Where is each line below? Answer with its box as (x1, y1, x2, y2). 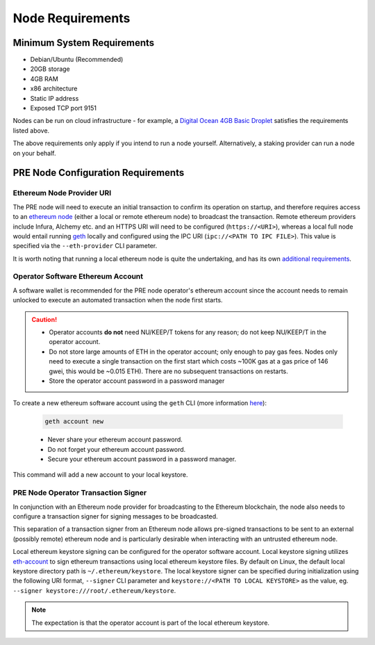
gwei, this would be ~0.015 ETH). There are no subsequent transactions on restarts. (49, 367, 288, 375)
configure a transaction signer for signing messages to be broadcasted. (12, 512, 218, 521)
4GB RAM (30, 74, 58, 83)
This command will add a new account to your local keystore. (12, 471, 188, 479)
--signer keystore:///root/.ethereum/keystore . (12, 586, 176, 594)
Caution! (31, 315, 58, 323)
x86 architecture (30, 84, 78, 93)
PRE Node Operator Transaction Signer (12, 488, 147, 498)
